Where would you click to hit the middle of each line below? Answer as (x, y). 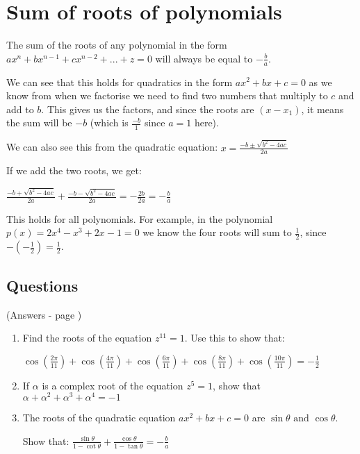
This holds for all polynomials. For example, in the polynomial (140, 218)
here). (206, 123)
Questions (42, 285)
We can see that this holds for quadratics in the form (120, 82)
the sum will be (39, 123)
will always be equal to (204, 58)
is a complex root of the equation (113, 385)
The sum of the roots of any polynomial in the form (117, 45)
